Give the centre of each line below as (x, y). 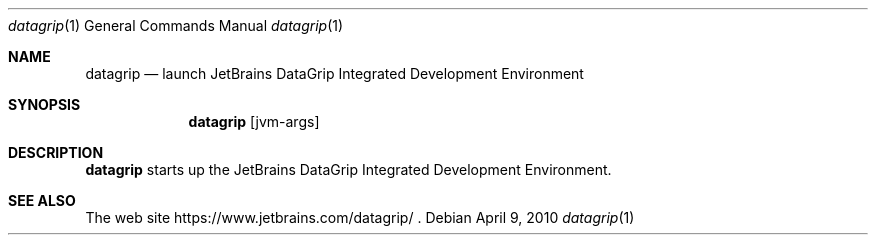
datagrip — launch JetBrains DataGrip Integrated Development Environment (334, 73)
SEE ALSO (42, 200)
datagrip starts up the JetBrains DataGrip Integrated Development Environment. (348, 169)
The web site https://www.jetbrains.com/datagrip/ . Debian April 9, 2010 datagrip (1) (360, 217)
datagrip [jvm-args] (254, 121)
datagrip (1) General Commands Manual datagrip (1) (176, 25)
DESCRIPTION (56, 152)
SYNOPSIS (44, 104)
